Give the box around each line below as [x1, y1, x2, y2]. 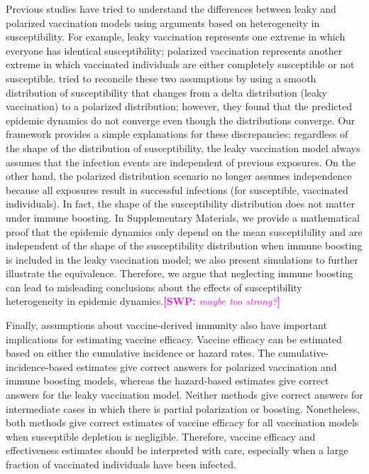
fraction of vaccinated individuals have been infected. [6, 457, 236, 471]
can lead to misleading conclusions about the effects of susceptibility [6, 279, 302, 294]
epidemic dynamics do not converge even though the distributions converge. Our [6, 112, 356, 127]
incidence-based [6, 359, 73, 374]
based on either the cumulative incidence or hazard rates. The [6, 345, 275, 360]
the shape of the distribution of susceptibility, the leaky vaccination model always [6, 140, 360, 155]
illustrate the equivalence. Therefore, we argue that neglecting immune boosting [6, 266, 353, 281]
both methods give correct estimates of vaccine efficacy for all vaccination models [6, 415, 359, 430]
